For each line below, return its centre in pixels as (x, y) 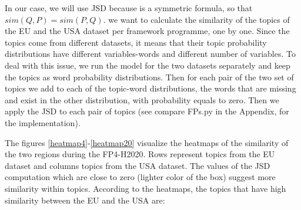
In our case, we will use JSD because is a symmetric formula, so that (129, 8)
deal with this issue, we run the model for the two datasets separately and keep (148, 65)
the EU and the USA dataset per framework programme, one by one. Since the (147, 31)
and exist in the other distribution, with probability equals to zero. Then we (142, 99)
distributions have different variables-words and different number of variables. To (150, 54)
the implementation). (43, 122)
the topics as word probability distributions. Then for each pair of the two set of (149, 77)
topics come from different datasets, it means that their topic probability (136, 42)
